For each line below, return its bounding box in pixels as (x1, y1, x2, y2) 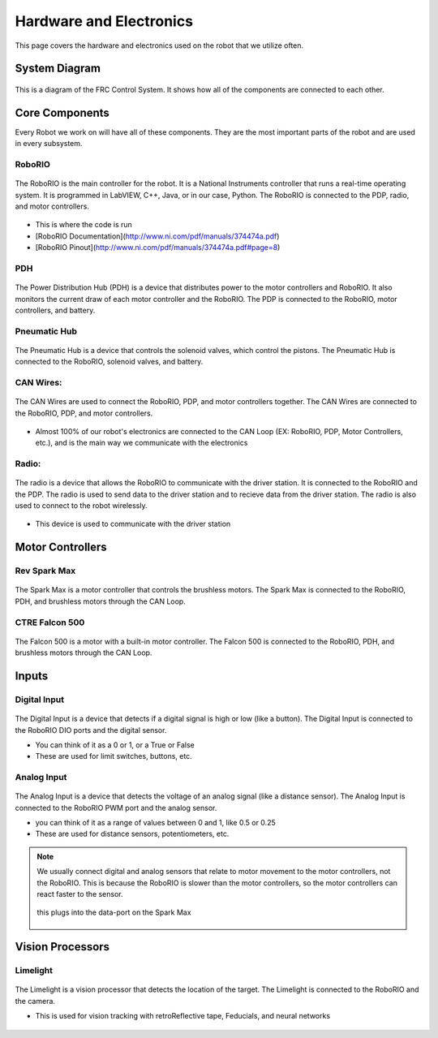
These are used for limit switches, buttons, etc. (35, 752, 192, 761)
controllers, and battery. (15, 305, 96, 315)
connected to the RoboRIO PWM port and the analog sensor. (15, 803, 217, 812)
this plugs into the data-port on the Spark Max (36, 907, 191, 917)
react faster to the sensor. (36, 889, 123, 899)
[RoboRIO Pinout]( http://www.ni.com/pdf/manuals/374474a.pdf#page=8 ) (35, 243, 281, 252)
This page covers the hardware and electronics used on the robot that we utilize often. (15, 41, 304, 50)
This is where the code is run (35, 220, 133, 230)
